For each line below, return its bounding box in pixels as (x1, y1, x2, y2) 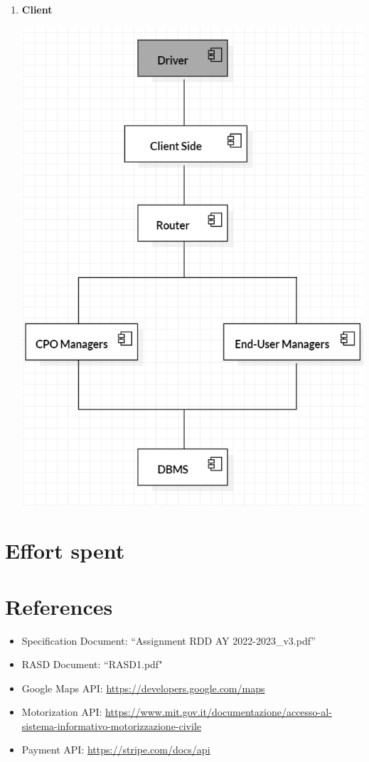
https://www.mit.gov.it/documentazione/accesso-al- (105, 704, 332, 719)
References (5, 591, 113, 621)
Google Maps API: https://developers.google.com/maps (21, 680, 265, 695)
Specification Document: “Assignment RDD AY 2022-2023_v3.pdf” (21, 633, 316, 648)
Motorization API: (21, 704, 102, 719)
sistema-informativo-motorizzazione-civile (21, 718, 202, 733)
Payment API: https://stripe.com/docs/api (21, 742, 210, 757)
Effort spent (5, 536, 125, 565)
